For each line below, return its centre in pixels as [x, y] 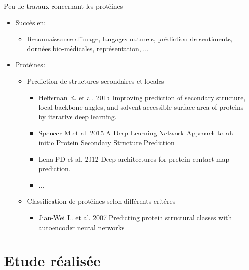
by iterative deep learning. [78, 116]
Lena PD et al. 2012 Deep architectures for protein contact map [134, 159]
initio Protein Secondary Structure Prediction [107, 142]
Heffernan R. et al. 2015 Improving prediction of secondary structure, [142, 97]
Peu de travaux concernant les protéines [63, 6]
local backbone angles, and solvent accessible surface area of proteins [141, 107]
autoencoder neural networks [81, 227]
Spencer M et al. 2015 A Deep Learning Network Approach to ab [136, 133]
